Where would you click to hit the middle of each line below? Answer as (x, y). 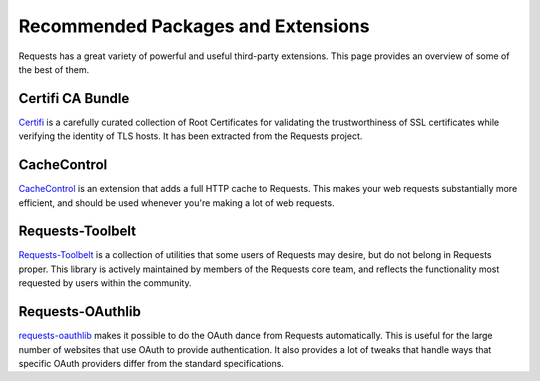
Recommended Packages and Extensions (194, 26)
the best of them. (54, 69)
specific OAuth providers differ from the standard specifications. (151, 363)
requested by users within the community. (105, 283)
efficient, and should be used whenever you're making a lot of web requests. (176, 202)
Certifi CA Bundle (74, 98)
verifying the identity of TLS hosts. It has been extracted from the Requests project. (190, 136)
